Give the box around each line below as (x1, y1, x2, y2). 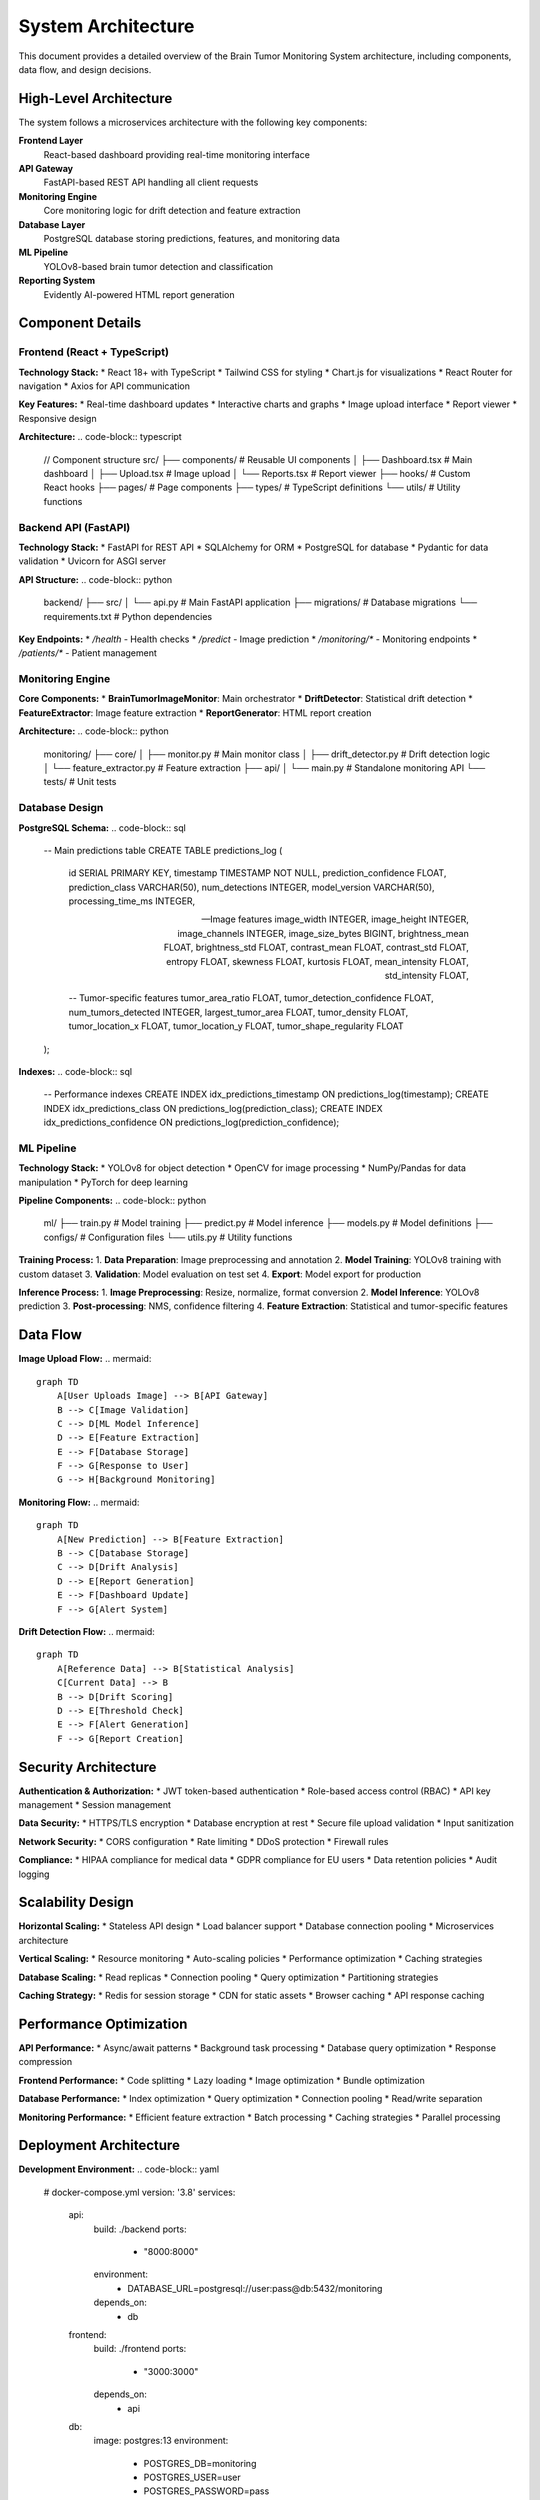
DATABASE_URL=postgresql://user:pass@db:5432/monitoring (127, 2282, 383, 2294)
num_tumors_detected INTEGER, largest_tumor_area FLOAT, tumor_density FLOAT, (68, 1006, 409, 1018)
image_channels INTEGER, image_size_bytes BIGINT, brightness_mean (177, 927, 469, 939)
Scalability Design (18, 1894, 134, 1911)
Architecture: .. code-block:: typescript (18, 431, 182, 443)
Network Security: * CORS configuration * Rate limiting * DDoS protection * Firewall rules (18, 1835, 389, 1847)
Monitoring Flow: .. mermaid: (18, 1496, 140, 1508)
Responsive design (18, 412, 97, 424)
